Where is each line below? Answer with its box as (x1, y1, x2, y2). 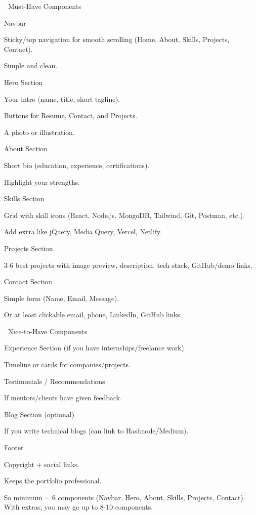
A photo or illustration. (4, 127, 75, 137)
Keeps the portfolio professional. (4, 475, 102, 486)
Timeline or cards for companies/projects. (4, 359, 130, 370)
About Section (4, 143, 47, 154)
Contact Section (4, 276, 52, 287)
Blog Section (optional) (4, 409, 75, 419)
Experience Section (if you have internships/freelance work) (4, 343, 184, 353)
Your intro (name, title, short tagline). (4, 93, 120, 104)
